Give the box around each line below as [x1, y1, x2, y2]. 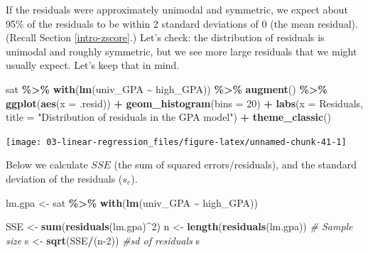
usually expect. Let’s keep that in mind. [6, 58, 180, 72]
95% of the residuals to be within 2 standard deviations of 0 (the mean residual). [6, 16, 358, 31]
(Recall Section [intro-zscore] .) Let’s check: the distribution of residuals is [6, 30, 325, 45]
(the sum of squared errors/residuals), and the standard [114, 157, 357, 172]
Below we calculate [6, 157, 88, 172]
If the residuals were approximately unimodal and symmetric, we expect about [6, 2, 348, 16]
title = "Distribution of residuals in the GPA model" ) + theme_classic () [6, 109, 332, 124]
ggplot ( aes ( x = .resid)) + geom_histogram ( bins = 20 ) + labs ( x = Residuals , [6, 95, 363, 110]
